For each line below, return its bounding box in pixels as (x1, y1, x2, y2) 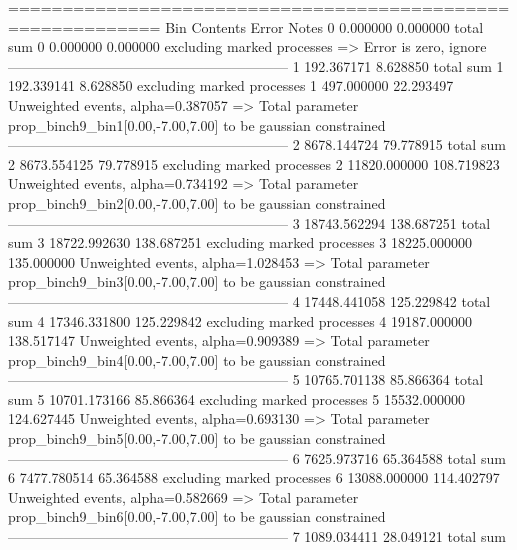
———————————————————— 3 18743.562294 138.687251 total (8, 212, 491, 233)
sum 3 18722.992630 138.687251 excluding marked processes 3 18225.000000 (8, 232, 472, 253)
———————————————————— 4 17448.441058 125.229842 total (8, 290, 491, 311)
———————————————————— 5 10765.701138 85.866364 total (8, 369, 484, 390)
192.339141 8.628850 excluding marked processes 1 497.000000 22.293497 (8, 75, 454, 96)
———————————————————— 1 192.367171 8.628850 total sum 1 (8, 55, 504, 76)
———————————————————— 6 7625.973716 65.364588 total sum (8, 447, 506, 468)
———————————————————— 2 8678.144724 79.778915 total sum (8, 134, 506, 155)
